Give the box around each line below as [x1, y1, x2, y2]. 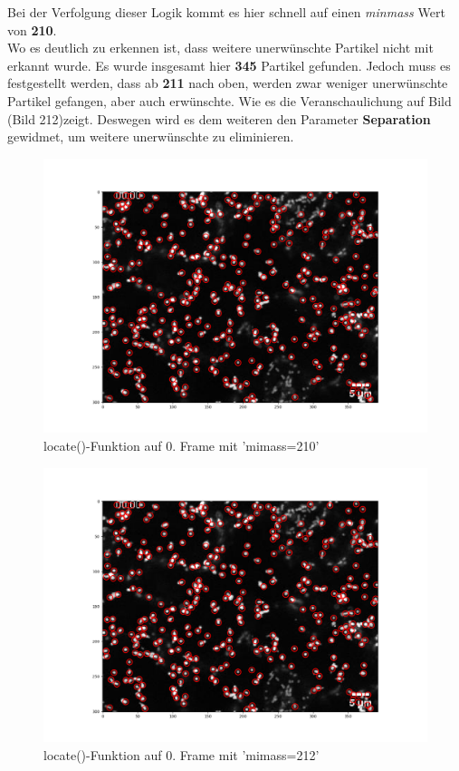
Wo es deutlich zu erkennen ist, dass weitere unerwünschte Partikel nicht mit [7, 38, 434, 57]
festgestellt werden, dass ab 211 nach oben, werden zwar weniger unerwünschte [7, 73, 448, 93]
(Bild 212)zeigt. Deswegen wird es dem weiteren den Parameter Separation [7, 109, 431, 128]
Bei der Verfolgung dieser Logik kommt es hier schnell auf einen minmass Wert [7, 3, 445, 21]
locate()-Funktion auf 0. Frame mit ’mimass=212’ [43, 745, 320, 764]
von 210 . [7, 20, 57, 39]
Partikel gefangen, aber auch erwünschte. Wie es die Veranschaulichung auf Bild [7, 91, 452, 110]
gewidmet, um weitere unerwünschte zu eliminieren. [7, 127, 294, 146]
